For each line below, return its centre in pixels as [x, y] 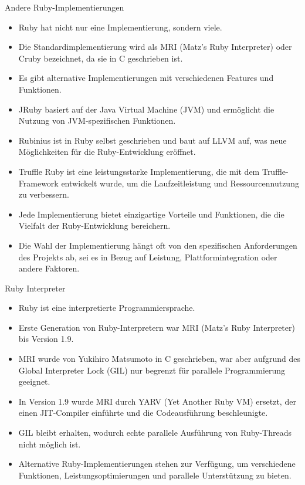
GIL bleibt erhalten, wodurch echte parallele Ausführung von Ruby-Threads [155, 433]
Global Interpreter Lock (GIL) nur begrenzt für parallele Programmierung [152, 370]
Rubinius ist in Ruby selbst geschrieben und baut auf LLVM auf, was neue [152, 140]
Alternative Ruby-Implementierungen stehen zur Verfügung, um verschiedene [157, 464]
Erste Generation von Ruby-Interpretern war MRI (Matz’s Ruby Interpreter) [157, 327]
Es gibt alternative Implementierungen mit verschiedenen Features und [146, 78]
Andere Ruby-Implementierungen [65, 7]
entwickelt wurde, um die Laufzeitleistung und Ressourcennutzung [180, 183]
